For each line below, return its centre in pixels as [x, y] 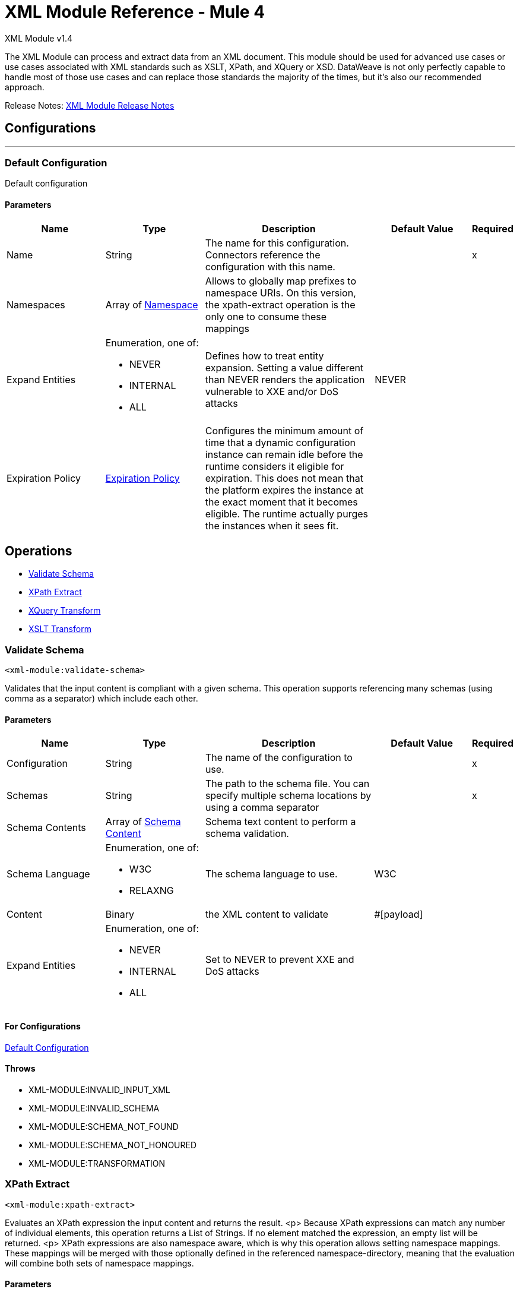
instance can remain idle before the [284, 454]
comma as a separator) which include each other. [102, 699]
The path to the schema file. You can [287, 784]
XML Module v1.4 [39, 38]
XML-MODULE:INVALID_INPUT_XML [99, 1089]
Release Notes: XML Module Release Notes [90, 105]
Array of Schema [143, 822]
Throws [20, 1069]
